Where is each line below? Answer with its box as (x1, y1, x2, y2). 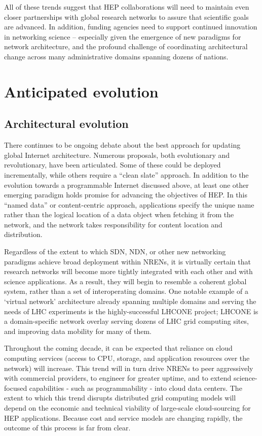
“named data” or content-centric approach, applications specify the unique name (4, 199, 254, 210)
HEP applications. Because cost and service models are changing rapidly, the (4, 412, 243, 423)
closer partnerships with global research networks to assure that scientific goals (4, 11, 249, 22)
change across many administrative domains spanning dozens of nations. (4, 51, 229, 61)
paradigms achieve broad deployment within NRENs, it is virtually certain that (4, 256, 251, 266)
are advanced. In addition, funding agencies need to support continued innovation (4, 21, 257, 32)
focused (4, 382, 27, 393)
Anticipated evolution (4, 81, 159, 102)
